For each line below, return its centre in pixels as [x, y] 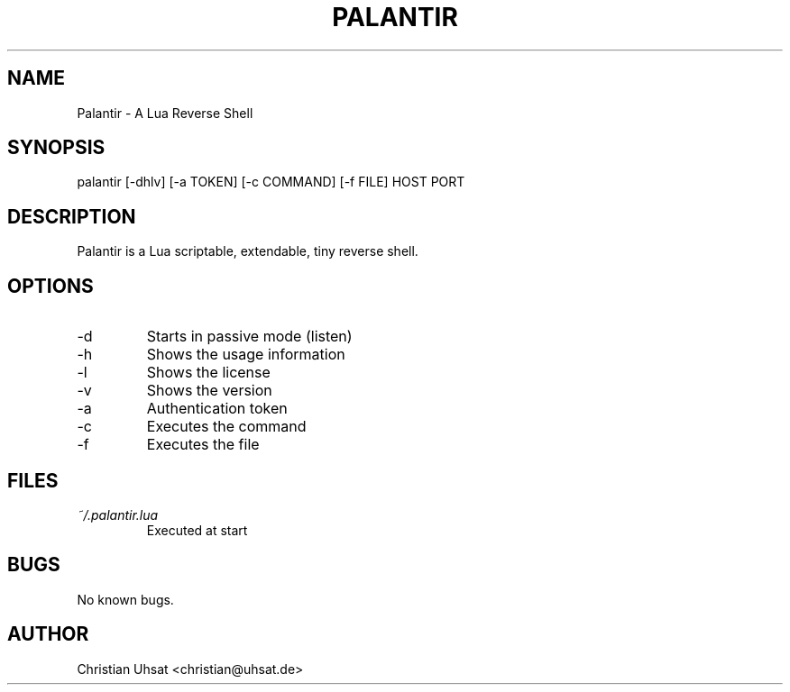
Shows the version [209, 391]
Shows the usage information [246, 355]
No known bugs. [125, 599]
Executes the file [203, 445]
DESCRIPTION [72, 216]
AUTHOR [48, 634]
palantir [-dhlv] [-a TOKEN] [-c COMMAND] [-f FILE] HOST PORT [271, 182]
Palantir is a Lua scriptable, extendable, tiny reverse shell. [248, 251]
